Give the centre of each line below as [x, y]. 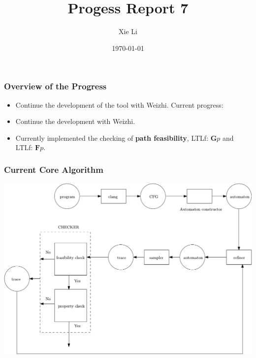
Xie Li [128, 31]
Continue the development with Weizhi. [75, 121]
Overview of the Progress [55, 86]
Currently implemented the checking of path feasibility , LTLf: [112, 138]
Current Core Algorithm [54, 169]
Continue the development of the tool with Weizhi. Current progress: [119, 104]
